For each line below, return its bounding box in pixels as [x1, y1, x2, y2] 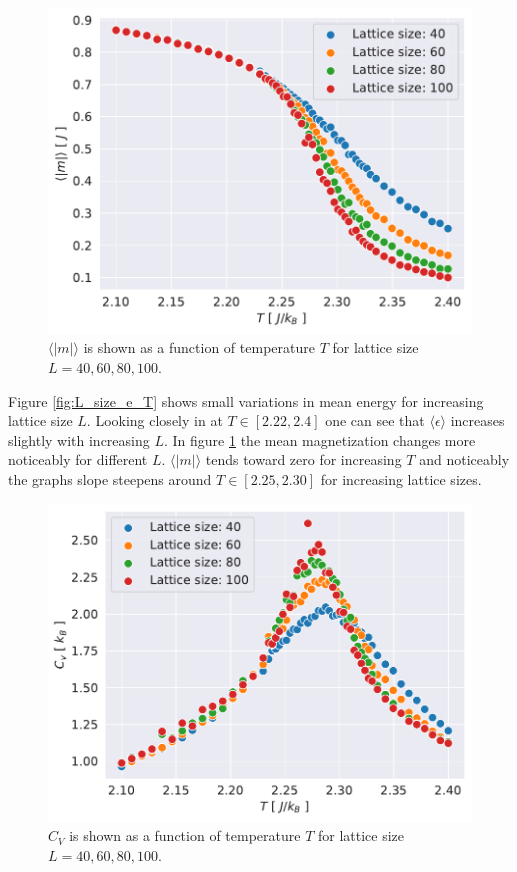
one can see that [325, 410, 425, 431]
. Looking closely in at [86, 410, 223, 431]
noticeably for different [8, 449, 148, 470]
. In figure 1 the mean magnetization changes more [163, 429, 476, 450]
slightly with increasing [8, 429, 150, 450]
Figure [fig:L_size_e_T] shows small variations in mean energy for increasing [8, 390, 484, 411]
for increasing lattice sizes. [320, 469, 482, 489]
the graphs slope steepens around [8, 469, 212, 489]
